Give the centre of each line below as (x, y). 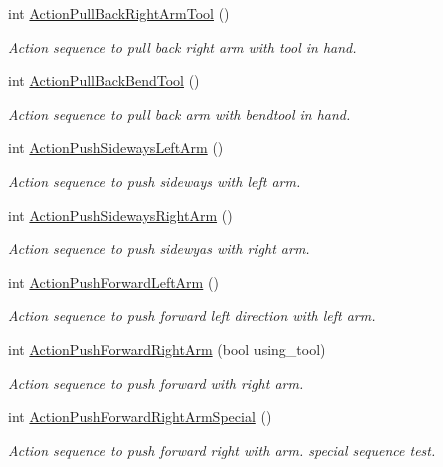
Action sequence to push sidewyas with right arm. (159, 248)
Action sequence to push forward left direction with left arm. (192, 315)
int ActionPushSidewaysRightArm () (120, 214)
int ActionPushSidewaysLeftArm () (116, 147)
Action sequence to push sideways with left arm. (154, 180)
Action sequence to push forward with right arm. (156, 382)
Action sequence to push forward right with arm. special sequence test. (222, 449)
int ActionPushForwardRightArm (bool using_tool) (167, 348)
